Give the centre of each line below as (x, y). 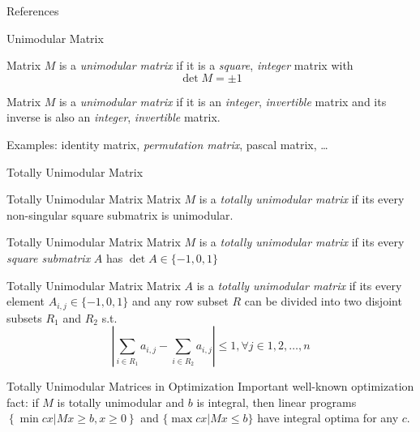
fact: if (23, 402)
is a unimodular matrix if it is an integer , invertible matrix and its (223, 101)
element (26, 301)
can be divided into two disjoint (323, 301)
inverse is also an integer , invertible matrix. (114, 117)
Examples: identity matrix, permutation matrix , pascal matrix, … (167, 144)
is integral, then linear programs (276, 402)
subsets (24, 317)
